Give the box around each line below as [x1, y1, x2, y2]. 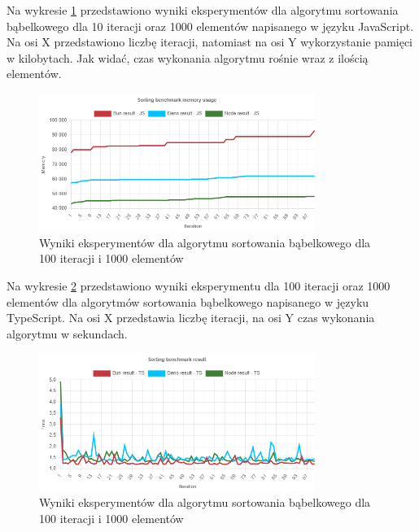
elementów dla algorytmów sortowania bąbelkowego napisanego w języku [7, 293, 369, 310]
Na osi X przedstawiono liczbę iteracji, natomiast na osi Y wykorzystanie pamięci [7, 33, 413, 50]
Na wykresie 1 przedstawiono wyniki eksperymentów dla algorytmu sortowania [7, 2, 399, 18]
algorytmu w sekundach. [7, 325, 128, 342]
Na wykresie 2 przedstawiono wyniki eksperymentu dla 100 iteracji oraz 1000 [7, 277, 391, 294]
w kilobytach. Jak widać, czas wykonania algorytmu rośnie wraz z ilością [7, 49, 369, 66]
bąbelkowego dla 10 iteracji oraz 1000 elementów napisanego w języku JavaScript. [7, 17, 414, 34]
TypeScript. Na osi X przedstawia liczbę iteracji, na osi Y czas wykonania [7, 309, 375, 326]
